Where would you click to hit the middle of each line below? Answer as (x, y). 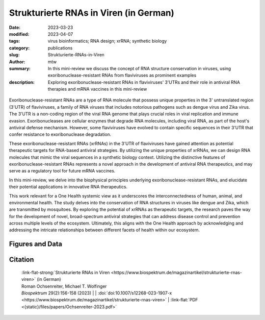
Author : (17, 62)
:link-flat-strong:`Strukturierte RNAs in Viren (66, 272)
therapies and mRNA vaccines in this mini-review (97, 89)
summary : (20, 68)
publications (60, 48)
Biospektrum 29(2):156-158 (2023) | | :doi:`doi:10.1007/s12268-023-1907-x (97, 293)
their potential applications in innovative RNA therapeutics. (68, 187)
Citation (22, 260)
